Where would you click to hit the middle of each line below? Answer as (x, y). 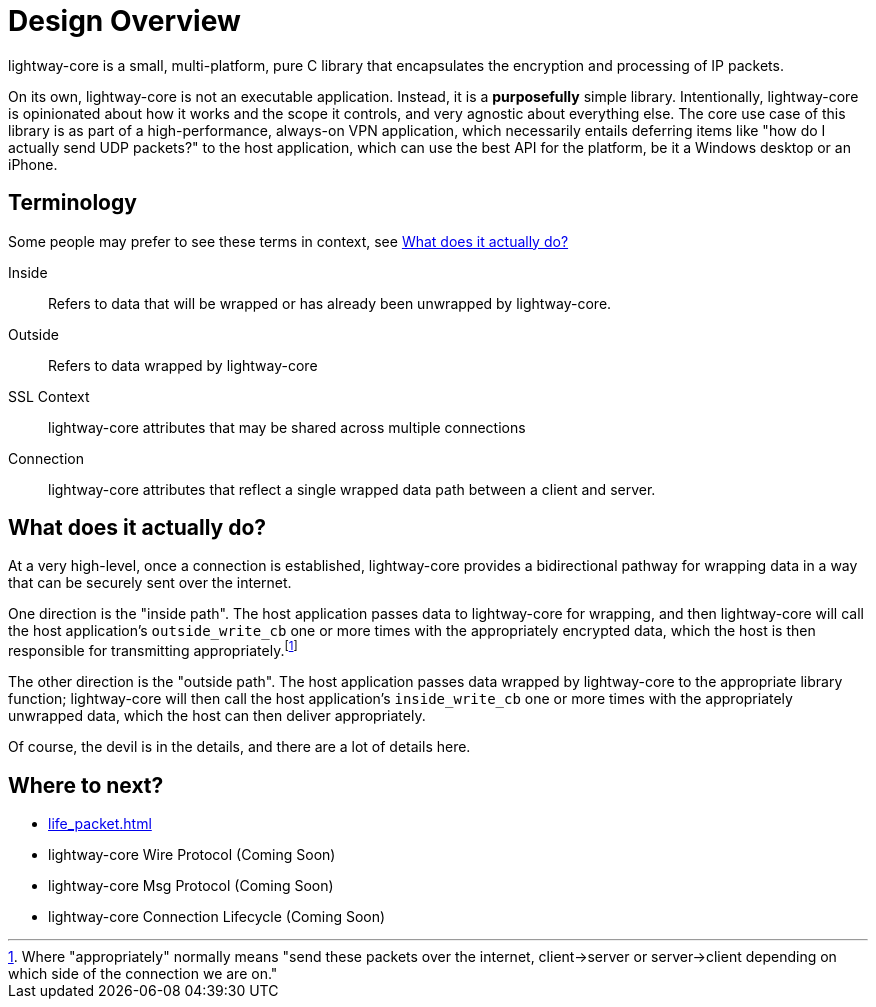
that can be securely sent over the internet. (150, 583)
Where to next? (86, 785)
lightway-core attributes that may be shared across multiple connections (287, 427)
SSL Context (49, 396)
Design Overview (124, 21)
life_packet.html (100, 823)
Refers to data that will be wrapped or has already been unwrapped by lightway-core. (330, 303)
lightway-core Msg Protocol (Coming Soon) (191, 885)
